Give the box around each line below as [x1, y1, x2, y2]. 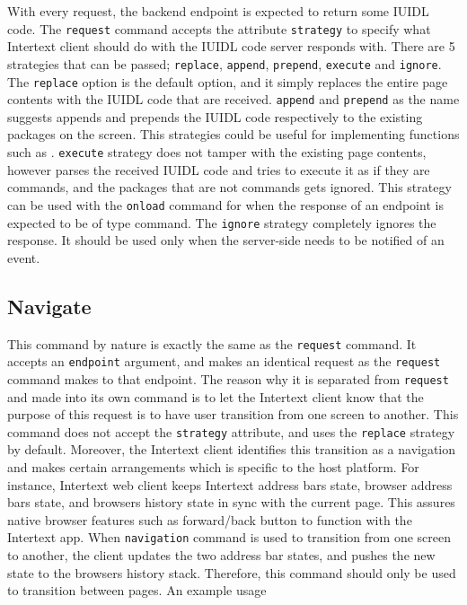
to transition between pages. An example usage [7, 581, 267, 600]
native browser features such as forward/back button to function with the [7, 510, 412, 529]
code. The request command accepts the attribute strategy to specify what [7, 19, 431, 38]
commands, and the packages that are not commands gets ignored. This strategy [7, 178, 452, 197]
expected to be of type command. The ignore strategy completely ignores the [7, 213, 436, 232]
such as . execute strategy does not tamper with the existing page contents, [7, 143, 427, 161]
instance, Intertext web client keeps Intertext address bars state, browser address [7, 475, 453, 494]
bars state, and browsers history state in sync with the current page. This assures [7, 493, 455, 512]
